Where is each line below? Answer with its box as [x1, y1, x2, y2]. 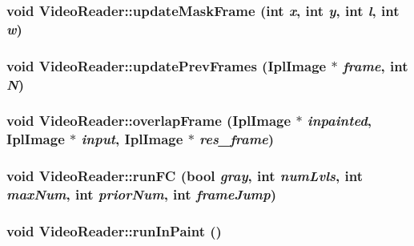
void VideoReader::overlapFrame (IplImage [6, 111, 291, 131]
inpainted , [307, 111, 372, 131]
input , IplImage [81, 129, 183, 149]
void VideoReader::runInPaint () [6, 220, 222, 240]
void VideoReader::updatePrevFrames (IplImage [6, 55, 327, 75]
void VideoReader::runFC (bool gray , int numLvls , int [6, 166, 363, 186]
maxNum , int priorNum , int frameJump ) [6, 184, 277, 204]
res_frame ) [199, 129, 275, 149]
